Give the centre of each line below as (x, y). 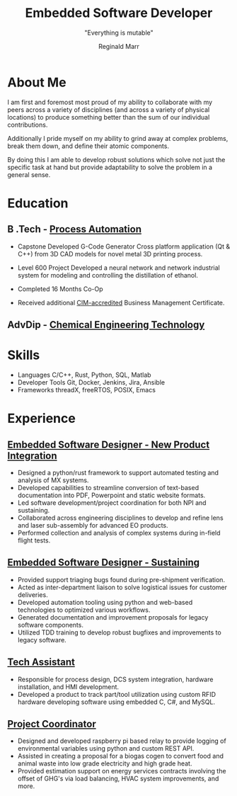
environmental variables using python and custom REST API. (106, 749)
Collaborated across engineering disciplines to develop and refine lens (121, 518)
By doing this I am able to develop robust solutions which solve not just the (116, 159)
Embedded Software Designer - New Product (109, 444)
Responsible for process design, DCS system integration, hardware (115, 679)
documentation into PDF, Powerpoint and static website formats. (111, 495)
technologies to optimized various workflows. (84, 610)
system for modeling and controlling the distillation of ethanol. (108, 275)
